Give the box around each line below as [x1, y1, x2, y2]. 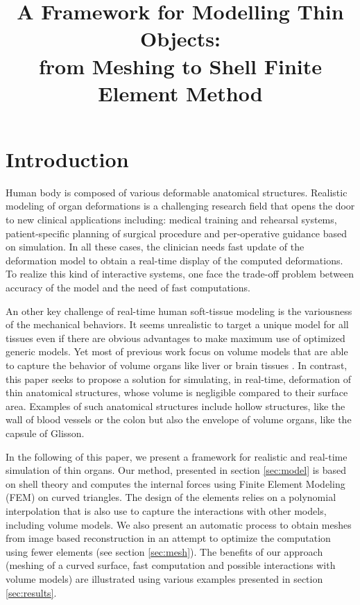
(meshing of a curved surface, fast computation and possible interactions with [6, 558, 336, 572]
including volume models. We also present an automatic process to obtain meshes [6, 517, 352, 531]
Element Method [98, 78, 263, 107]
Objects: [139, 24, 221, 53]
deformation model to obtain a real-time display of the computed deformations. [6, 253, 343, 267]
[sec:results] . [6, 585, 57, 599]
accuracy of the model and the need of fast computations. [6, 280, 250, 295]
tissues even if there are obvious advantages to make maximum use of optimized [6, 330, 345, 345]
